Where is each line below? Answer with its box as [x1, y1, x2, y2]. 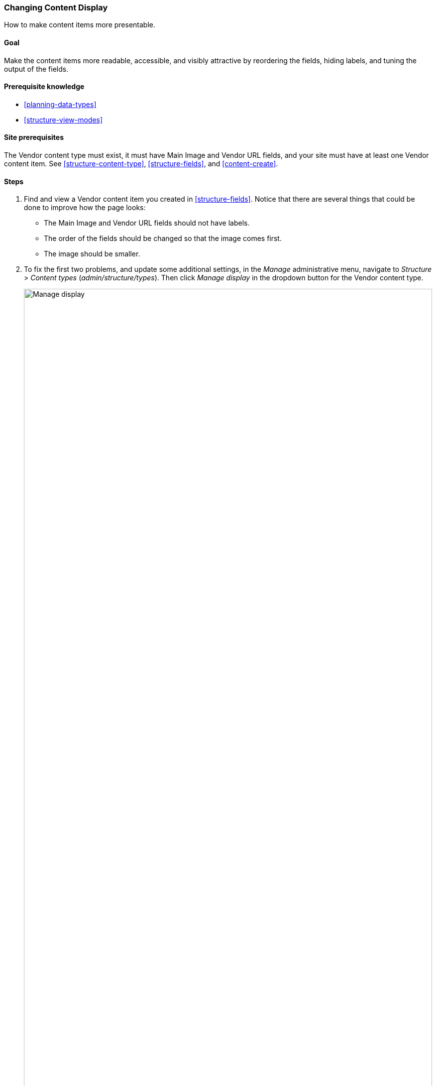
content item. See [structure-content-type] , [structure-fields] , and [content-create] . [4, 159, 278, 168]
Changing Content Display [4, 2, 108, 12]
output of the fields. [4, 64, 69, 73]
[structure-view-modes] [24, 115, 103, 124]
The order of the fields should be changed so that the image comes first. [44, 234, 282, 243]
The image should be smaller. [44, 249, 140, 258]
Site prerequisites [4, 133, 64, 142]
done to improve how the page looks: [24, 203, 146, 212]
